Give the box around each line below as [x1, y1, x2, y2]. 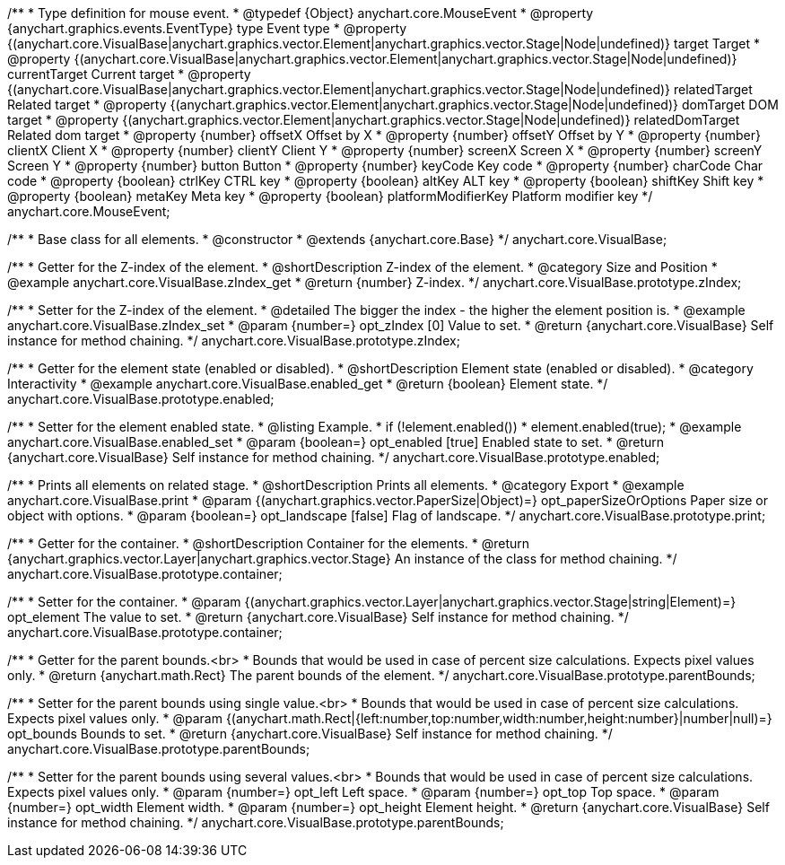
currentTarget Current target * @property [7, 66, 251, 82]
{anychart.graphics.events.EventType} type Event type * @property [7, 21, 407, 36]
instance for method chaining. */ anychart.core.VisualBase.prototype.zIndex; [7, 333, 460, 348]
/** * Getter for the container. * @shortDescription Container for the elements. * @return [7, 536, 530, 551]
